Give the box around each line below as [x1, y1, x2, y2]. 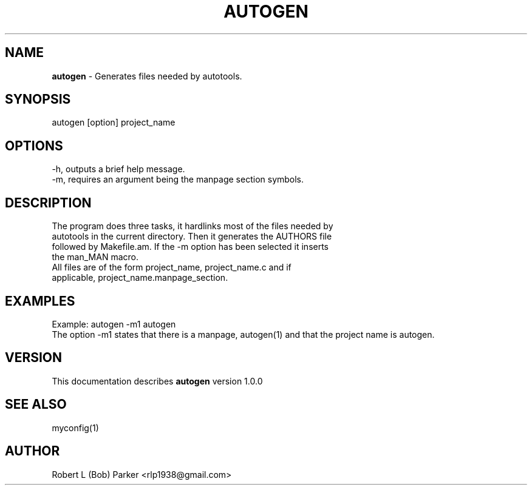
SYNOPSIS [5, 92, 71, 107]
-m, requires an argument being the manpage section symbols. [52, 174, 304, 185]
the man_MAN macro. [52, 252, 138, 263]
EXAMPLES [5, 293, 75, 309]
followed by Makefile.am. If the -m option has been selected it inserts [52, 241, 329, 252]
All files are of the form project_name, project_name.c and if [52, 262, 292, 273]
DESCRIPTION [5, 195, 92, 210]
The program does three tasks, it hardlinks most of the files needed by [52, 221, 333, 232]
